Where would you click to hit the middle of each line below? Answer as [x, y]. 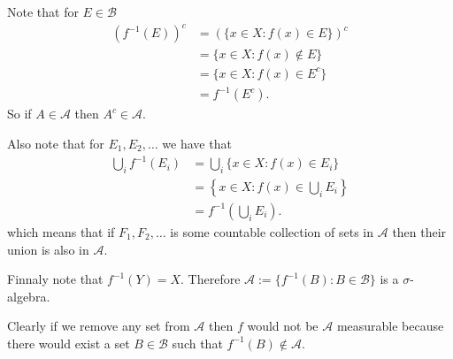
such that [197, 343]
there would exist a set [69, 343]
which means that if [61, 231]
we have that [197, 143]
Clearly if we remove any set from [99, 326]
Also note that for [56, 143]
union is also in [48, 249]
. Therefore [211, 279]
